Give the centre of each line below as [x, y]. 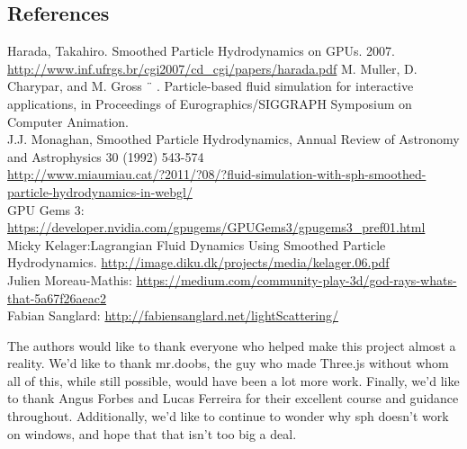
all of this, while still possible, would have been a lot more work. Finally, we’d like [233, 380]
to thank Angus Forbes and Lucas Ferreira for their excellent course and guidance [233, 398]
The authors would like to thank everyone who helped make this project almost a [232, 345]
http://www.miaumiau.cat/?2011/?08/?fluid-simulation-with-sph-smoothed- [217, 174]
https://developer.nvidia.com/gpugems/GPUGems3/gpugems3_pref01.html [216, 227]
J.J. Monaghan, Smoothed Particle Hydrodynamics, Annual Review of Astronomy [233, 139]
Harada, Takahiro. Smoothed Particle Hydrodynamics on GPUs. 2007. [201, 51]
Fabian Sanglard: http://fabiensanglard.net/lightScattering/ [173, 315]
